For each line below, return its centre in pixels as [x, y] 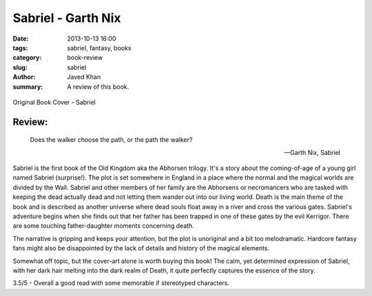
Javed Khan [84, 77]
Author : [24, 77]
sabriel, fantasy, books [99, 47]
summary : [28, 87]
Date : [21, 39]
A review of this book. [98, 87]
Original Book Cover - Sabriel [54, 102]
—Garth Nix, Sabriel [312, 152]
